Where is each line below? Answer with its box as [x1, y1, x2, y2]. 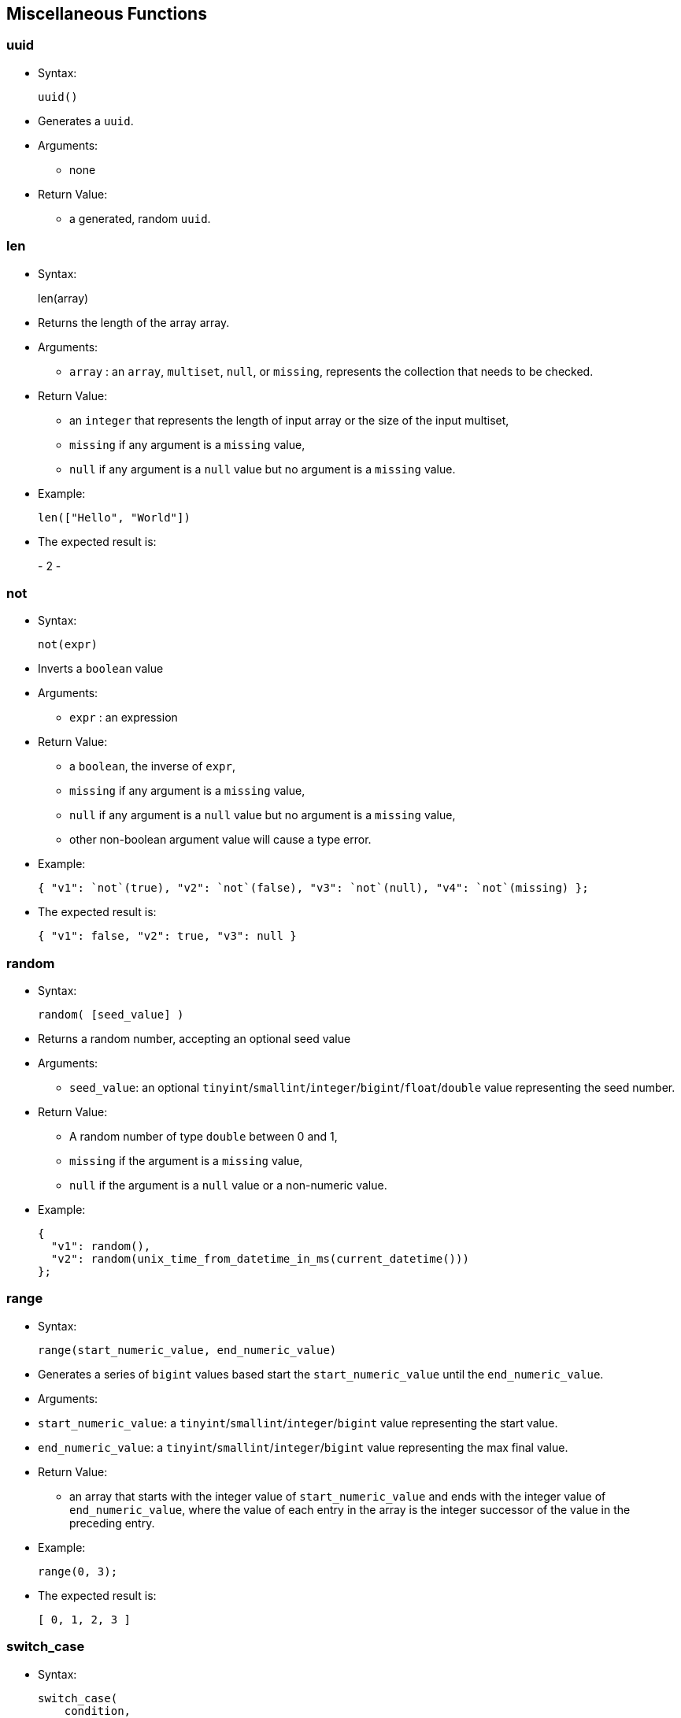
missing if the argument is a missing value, [69, 1154, 303, 1168]
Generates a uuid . [38, 113, 134, 128]
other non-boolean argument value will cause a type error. [69, 833, 372, 847]
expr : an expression [69, 711, 178, 725]
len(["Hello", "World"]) [38, 510, 191, 524]
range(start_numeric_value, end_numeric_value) [38, 1343, 337, 1356]
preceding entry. [69, 1516, 155, 1530]
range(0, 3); [38, 1564, 118, 1578]
